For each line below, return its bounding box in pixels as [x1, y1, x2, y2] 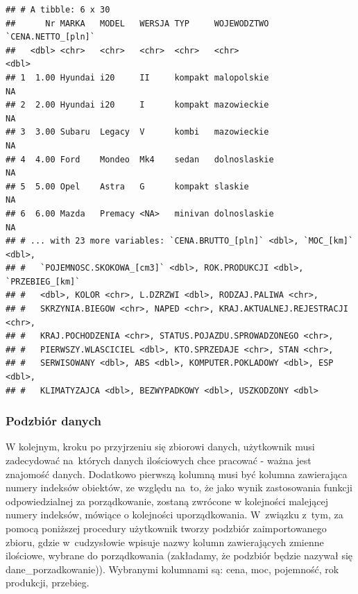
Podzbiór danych [6, 412, 101, 430]
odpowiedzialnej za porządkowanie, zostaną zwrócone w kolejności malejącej [6, 493, 328, 508]
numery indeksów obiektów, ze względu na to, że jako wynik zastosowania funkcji [6, 480, 352, 495]
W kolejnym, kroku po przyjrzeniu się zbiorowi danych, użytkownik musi [6, 439, 315, 454]
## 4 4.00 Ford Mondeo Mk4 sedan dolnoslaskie [6, 154, 274, 164]
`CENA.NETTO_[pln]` [6, 32, 95, 42]
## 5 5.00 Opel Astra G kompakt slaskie [6, 181, 249, 192]
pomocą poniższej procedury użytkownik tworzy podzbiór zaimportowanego [6, 521, 327, 535]
